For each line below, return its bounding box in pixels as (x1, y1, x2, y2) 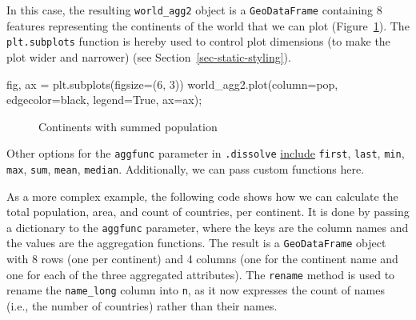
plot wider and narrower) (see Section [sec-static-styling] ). (6, 48, 291, 65)
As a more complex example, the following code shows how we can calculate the (6, 187, 398, 204)
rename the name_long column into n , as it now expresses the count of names (6, 282, 385, 298)
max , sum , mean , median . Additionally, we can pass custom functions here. (6, 160, 365, 177)
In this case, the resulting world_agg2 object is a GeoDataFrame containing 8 (6, 2, 382, 18)
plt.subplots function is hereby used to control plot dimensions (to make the (6, 33, 390, 50)
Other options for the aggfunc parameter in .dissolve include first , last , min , (6, 145, 405, 162)
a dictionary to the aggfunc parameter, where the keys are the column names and (6, 218, 409, 235)
